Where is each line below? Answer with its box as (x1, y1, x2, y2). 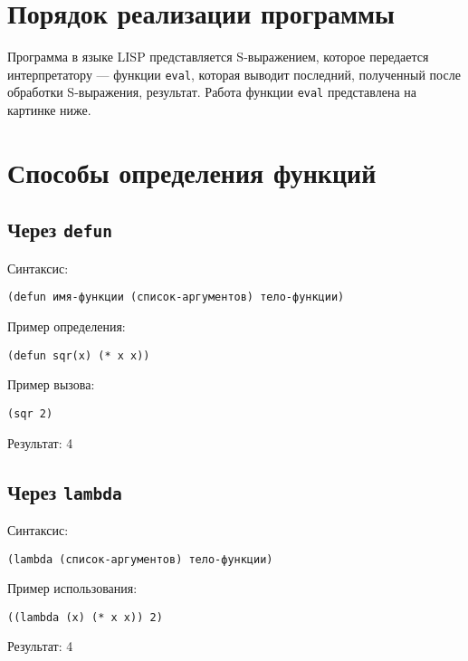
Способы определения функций (7, 153, 377, 190)
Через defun (7, 216, 112, 244)
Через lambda (7, 477, 122, 505)
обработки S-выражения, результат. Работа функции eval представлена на (7, 82, 416, 101)
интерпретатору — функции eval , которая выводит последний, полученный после (7, 64, 461, 83)
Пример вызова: (7, 375, 95, 394)
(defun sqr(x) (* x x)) (7, 349, 150, 362)
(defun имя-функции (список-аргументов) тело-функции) (7, 291, 345, 304)
